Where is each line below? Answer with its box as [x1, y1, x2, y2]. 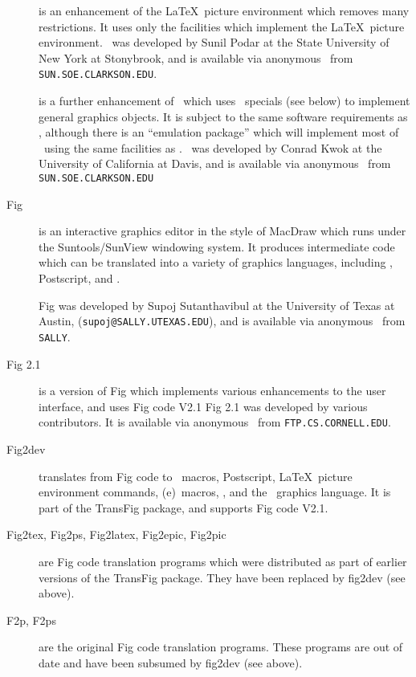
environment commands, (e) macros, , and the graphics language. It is [39, 483, 391, 500]
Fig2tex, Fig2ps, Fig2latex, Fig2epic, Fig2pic [6, 526, 226, 543]
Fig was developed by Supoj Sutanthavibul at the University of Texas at [39, 296, 395, 313]
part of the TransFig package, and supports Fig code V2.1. [39, 499, 328, 516]
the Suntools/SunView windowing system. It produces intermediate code [39, 238, 395, 255]
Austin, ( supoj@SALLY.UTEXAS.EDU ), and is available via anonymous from [39, 312, 406, 329]
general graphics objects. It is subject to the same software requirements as [39, 108, 408, 124]
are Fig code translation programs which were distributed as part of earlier [39, 553, 407, 569]
